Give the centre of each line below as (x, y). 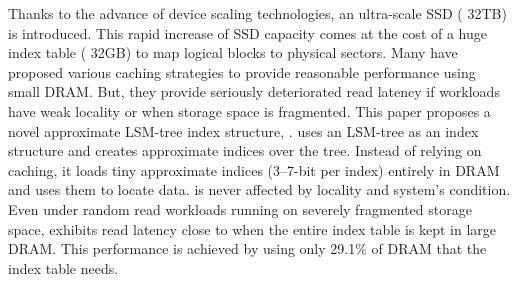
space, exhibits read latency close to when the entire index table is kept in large (252, 228)
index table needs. (63, 267)
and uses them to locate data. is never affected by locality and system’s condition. (259, 189)
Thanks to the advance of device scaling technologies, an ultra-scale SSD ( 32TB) (257, 13)
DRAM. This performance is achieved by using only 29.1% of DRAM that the (247, 248)
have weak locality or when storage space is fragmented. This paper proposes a (249, 110)
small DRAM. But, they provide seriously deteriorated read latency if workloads (254, 91)
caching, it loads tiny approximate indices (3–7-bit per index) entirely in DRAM (254, 169)
